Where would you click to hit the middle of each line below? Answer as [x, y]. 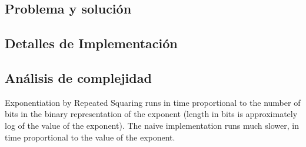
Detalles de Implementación [91, 43]
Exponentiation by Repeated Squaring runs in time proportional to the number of [153, 102]
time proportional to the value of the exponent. [90, 137]
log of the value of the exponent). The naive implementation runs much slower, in [152, 125]
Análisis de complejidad [78, 77]
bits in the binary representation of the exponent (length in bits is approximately [151, 114]
